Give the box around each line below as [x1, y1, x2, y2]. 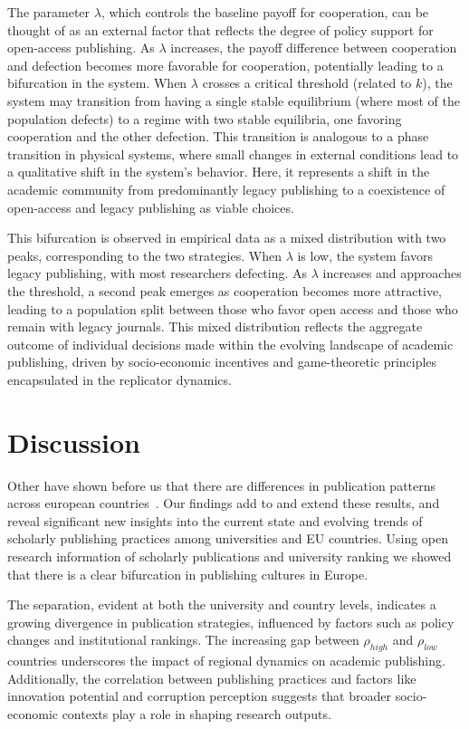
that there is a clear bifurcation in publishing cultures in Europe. [7, 564, 368, 583]
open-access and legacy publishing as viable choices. [7, 197, 294, 216]
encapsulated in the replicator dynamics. [7, 369, 232, 388]
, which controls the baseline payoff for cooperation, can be [100, 3, 429, 21]
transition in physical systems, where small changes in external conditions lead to [7, 144, 459, 163]
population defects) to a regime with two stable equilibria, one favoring [7, 109, 402, 128]
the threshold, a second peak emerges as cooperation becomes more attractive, [7, 281, 443, 300]
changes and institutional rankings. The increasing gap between [7, 630, 359, 649]
